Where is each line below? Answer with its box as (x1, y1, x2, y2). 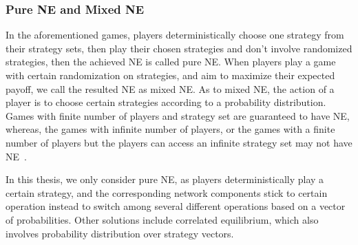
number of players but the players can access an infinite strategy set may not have (6, 135, 352, 149)
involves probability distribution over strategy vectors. (6, 226, 234, 240)
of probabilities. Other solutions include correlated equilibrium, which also (6, 212, 319, 226)
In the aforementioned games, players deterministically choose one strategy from (6, 28, 344, 42)
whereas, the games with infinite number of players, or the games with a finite (6, 122, 335, 136)
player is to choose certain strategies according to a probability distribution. (6, 95, 326, 109)
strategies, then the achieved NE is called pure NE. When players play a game (6, 54, 336, 69)
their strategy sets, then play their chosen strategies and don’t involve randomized (6, 41, 352, 55)
